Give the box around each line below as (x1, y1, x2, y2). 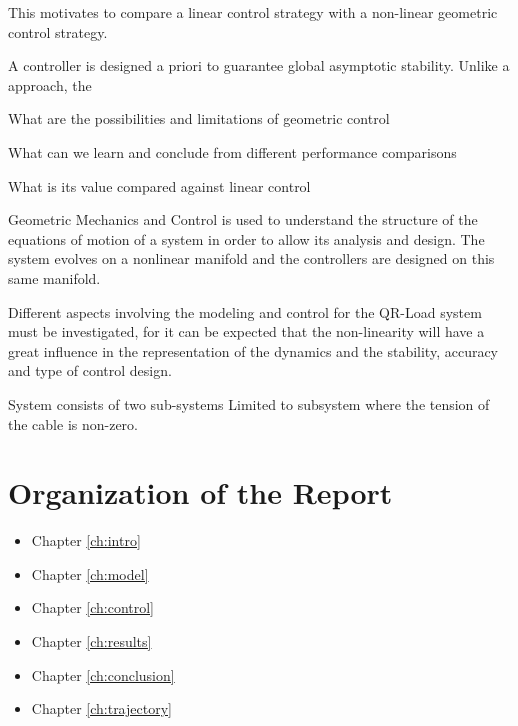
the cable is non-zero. (8, 413, 138, 434)
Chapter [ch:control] (31, 597, 155, 618)
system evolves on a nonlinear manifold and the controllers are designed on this (8, 248, 495, 269)
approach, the (8, 74, 92, 95)
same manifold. (8, 267, 101, 288)
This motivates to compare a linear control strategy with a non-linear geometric (8, 2, 498, 22)
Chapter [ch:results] (31, 631, 152, 651)
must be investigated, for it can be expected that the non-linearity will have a (8, 321, 485, 342)
